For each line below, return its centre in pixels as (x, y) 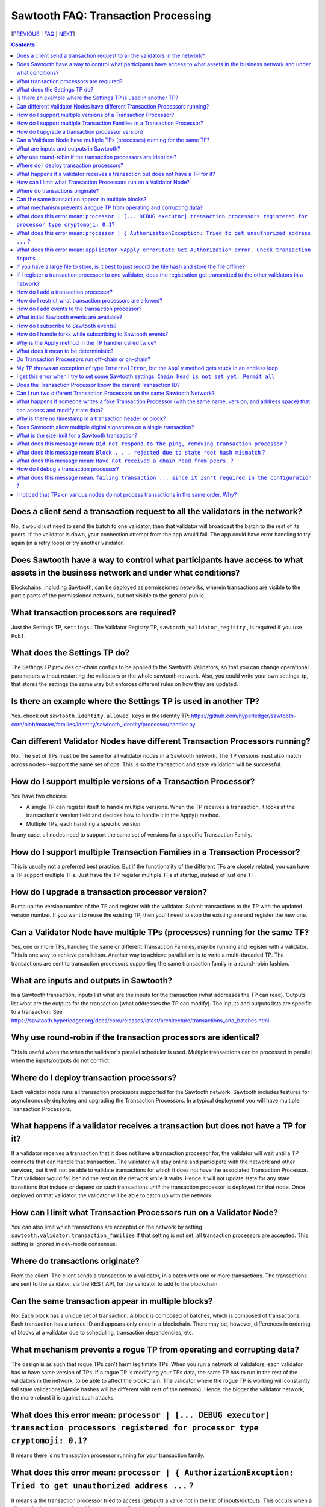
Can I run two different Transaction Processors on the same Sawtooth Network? (116, 393)
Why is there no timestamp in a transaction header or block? (91, 418)
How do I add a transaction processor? (64, 292)
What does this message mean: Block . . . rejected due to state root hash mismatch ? (141, 452)
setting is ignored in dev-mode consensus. (64, 1244)
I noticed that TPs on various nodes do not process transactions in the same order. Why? (127, 494)
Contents (23, 45)
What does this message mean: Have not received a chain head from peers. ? (125, 461)
